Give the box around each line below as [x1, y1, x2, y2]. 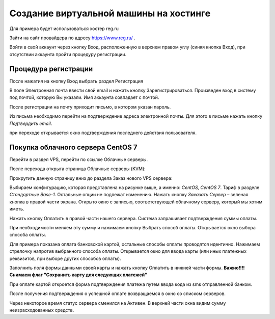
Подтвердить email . [9, 120, 52, 126]
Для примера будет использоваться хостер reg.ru [9, 25, 119, 32]
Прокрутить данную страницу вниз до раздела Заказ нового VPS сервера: [9, 175, 173, 181]
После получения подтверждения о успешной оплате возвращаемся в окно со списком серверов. [9, 290, 226, 297]
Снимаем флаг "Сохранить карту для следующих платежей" [9, 272, 147, 278]
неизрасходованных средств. [9, 307, 74, 313]
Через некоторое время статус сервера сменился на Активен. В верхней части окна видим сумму [9, 300, 226, 306]
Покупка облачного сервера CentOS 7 [9, 143, 137, 151]
